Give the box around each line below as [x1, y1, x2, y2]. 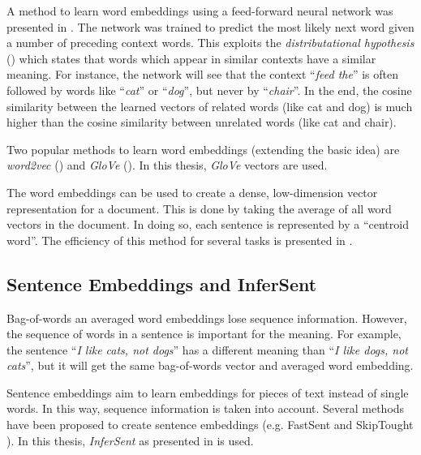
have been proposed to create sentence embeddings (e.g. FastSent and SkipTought [6, 416, 414, 433]
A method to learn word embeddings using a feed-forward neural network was [6, 2, 393, 19]
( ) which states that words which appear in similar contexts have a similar [6, 49, 376, 67]
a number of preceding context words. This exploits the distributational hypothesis [6, 34, 415, 51]
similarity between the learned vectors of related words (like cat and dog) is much [6, 97, 413, 114]
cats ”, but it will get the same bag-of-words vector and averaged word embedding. [6, 357, 414, 374]
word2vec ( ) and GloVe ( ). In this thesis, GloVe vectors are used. [6, 157, 328, 174]
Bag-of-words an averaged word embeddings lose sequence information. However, [6, 309, 407, 326]
